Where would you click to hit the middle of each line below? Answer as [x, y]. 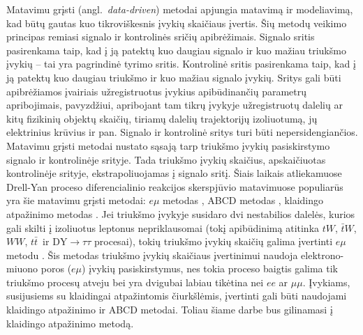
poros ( [56, 268]
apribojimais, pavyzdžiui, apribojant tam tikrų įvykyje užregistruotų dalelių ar [175, 105]
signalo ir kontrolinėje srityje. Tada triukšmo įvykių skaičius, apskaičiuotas [166, 159]
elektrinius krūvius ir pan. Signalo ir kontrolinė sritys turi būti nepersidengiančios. [182, 132]
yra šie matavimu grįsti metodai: [76, 200]
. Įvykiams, [326, 282]
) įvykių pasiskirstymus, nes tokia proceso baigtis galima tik [210, 268]
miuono [22, 268]
